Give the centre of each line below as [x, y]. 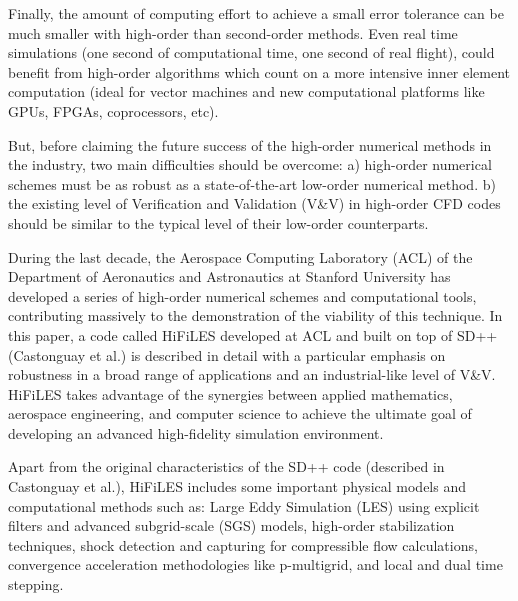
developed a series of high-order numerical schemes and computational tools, [242, 295]
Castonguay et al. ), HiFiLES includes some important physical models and [237, 486]
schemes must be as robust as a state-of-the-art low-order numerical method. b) [252, 183]
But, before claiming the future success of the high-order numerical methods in [250, 144]
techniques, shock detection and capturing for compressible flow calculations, [243, 544]
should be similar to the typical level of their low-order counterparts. [218, 222]
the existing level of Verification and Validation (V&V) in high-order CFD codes [254, 203]
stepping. [36, 584]
